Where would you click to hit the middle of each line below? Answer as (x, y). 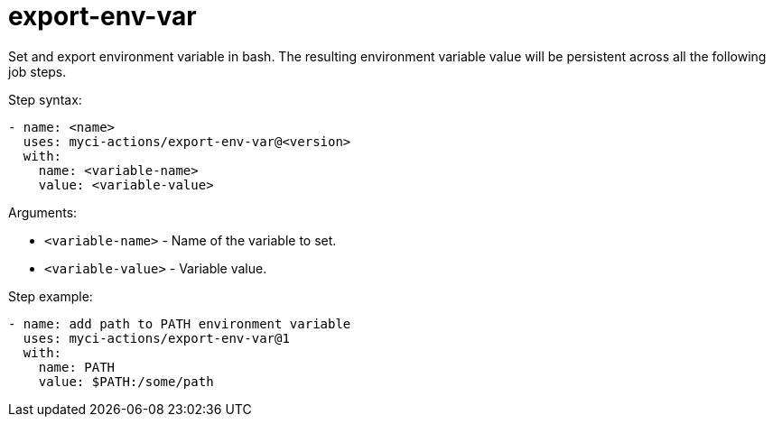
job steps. (37, 71)
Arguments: (43, 212)
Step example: (51, 296)
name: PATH (77, 367)
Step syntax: (45, 99)
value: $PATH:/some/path (126, 381)
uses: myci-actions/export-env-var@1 (156, 338)
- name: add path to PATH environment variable (180, 323)
